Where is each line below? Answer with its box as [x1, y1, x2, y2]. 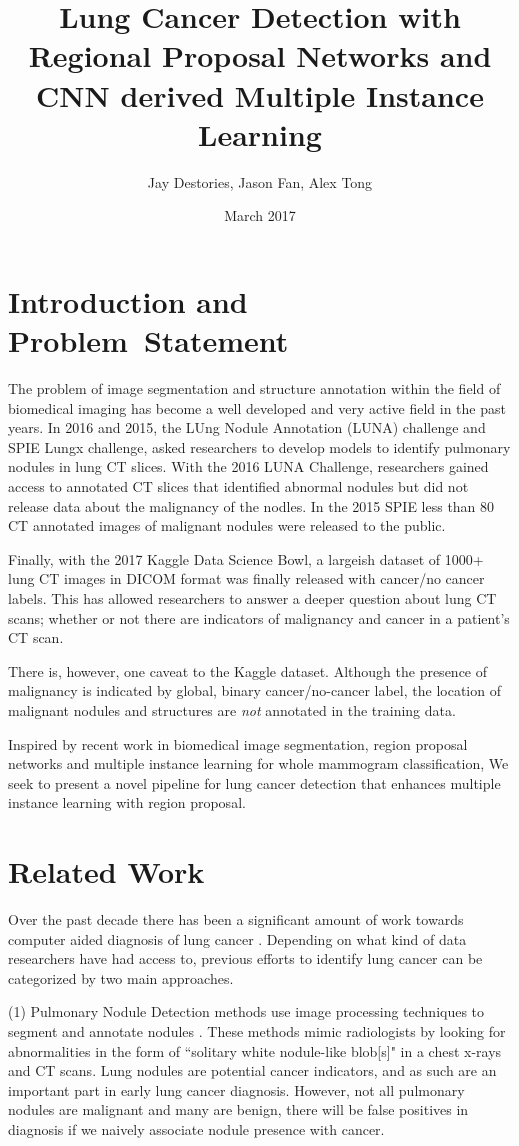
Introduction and [8, 280, 248, 321]
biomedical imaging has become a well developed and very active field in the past [8, 397, 506, 418]
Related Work [8, 851, 205, 892]
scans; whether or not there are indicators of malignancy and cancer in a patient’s [8, 607, 510, 628]
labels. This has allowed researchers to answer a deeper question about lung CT [8, 587, 497, 608]
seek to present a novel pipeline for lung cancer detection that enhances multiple [8, 772, 501, 793]
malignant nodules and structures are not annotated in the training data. [8, 699, 456, 720]
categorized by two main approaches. [8, 967, 234, 988]
